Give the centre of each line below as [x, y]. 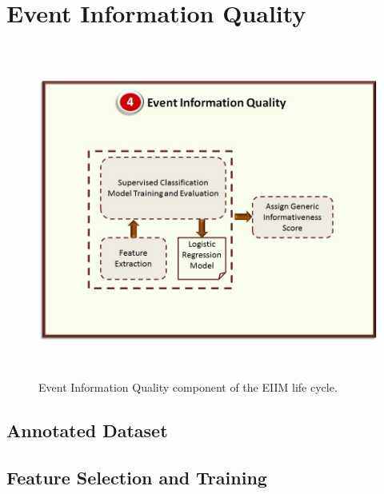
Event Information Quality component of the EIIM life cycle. [188, 387]
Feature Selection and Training [137, 478]
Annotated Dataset [87, 430]
